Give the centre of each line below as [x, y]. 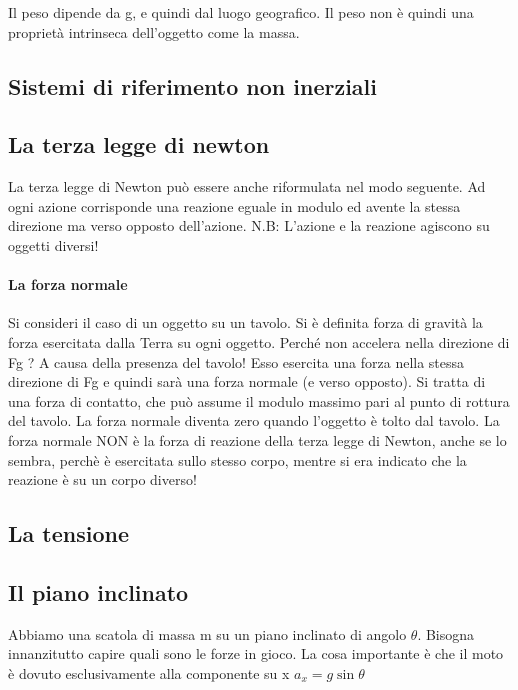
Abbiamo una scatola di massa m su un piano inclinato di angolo [207, 633]
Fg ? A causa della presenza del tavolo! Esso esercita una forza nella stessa [236, 361]
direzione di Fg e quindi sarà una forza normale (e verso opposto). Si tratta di [247, 381]
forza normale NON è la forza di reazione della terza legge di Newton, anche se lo [257, 439]
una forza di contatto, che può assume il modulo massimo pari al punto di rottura [259, 400]
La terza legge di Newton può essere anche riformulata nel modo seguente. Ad [247, 186]
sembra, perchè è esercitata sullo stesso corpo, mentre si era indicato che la [237, 459]
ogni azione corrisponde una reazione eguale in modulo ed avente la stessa [234, 205]
